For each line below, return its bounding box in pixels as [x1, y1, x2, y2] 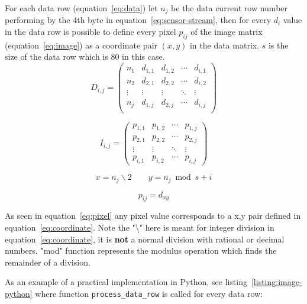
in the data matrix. [189, 38, 260, 51]
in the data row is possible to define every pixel [5, 25, 176, 38]
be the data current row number [171, 2, 288, 14]
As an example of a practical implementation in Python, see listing [5, 276, 247, 288]
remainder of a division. [5, 256, 91, 268]
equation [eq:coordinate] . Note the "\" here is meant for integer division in [5, 221, 274, 234]
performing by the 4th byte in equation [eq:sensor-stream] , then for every [5, 14, 272, 26]
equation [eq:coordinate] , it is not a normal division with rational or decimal [5, 232, 285, 245]
